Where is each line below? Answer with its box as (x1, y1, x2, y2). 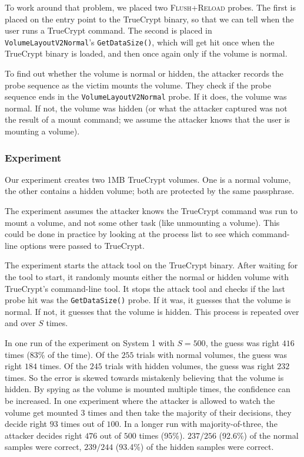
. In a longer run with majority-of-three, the (119, 417, 278, 430)
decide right (5, 417, 47, 430)
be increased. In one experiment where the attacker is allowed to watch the (5, 394, 275, 407)
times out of (61, 417, 104, 430)
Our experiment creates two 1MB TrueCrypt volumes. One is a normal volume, (5, 173, 291, 185)
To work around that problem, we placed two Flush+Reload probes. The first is (5, 1, 296, 13)
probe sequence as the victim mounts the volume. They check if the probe (5, 78, 271, 91)
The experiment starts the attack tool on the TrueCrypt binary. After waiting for (5, 259, 298, 271)
